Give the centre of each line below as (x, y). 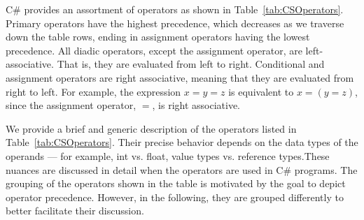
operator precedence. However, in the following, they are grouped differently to (175, 197)
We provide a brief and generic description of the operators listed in (151, 128)
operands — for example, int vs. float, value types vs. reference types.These (168, 155)
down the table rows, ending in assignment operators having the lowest (158, 37)
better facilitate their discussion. (75, 211)
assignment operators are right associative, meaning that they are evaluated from (180, 77)
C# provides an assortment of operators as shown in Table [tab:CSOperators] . (175, 9)
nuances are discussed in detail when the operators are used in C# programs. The (182, 169)
